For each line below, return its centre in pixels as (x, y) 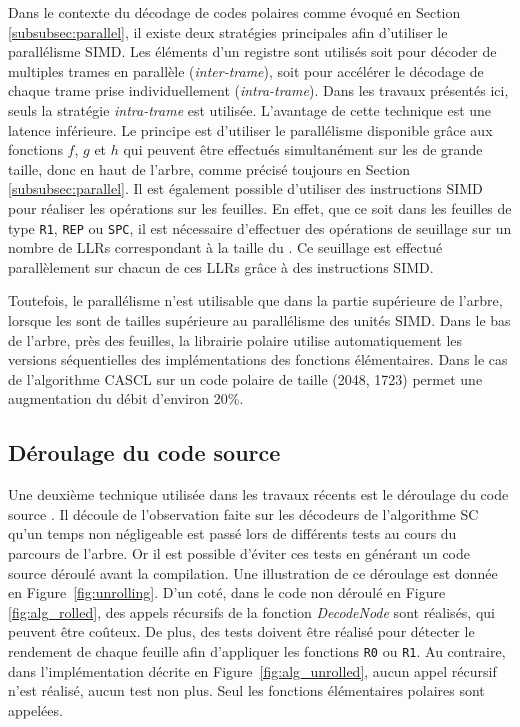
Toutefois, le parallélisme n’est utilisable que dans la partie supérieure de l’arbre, (255, 300)
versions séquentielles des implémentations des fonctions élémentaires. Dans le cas (258, 359)
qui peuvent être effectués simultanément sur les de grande (303, 149)
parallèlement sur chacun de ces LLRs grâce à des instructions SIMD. (221, 266)
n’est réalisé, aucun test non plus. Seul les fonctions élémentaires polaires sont (246, 690)
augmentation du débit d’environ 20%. (126, 398)
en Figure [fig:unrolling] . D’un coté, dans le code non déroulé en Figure (227, 592)
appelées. (35, 709)
